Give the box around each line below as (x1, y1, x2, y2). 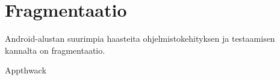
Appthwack (5, 64, 46, 76)
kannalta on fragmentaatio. (5, 44, 105, 56)
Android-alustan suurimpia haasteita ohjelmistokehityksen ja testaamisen (5, 32, 275, 45)
